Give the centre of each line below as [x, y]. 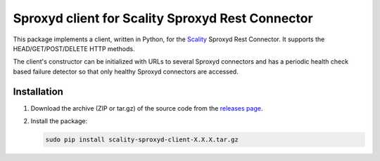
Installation [38, 91]
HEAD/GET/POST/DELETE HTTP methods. [74, 48]
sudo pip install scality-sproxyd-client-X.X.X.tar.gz [142, 140]
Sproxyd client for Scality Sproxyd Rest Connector [163, 18]
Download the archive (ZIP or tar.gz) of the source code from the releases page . [147, 108]
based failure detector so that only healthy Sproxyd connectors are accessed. [126, 71]
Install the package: [59, 121]
